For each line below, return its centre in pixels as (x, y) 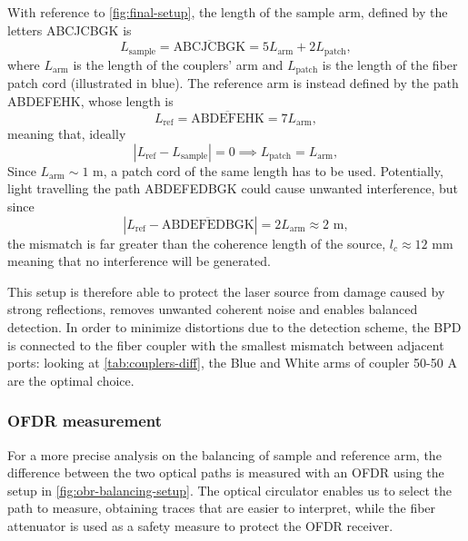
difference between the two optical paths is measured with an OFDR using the (226, 472)
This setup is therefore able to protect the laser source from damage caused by (226, 291)
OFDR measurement (85, 421)
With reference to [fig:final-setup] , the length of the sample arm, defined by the (228, 12)
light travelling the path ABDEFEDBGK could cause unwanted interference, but (233, 188)
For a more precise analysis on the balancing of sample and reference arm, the (224, 454)
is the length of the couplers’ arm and (178, 64)
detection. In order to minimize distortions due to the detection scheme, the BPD (234, 326)
